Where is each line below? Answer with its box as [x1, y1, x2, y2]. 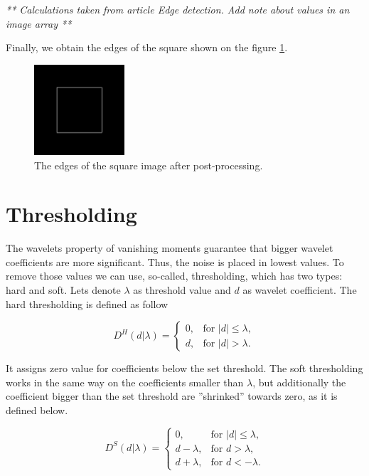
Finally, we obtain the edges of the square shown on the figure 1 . [6, 40, 288, 55]
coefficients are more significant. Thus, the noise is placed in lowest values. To [6, 254, 344, 269]
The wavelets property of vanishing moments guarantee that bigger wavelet [6, 240, 333, 255]
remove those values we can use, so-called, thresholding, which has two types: [6, 268, 343, 283]
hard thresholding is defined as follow [6, 296, 169, 311]
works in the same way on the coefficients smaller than [6, 374, 244, 389]
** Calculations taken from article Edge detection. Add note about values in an [6, 2, 350, 16]
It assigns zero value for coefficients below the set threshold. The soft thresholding [6, 361, 363, 376]
